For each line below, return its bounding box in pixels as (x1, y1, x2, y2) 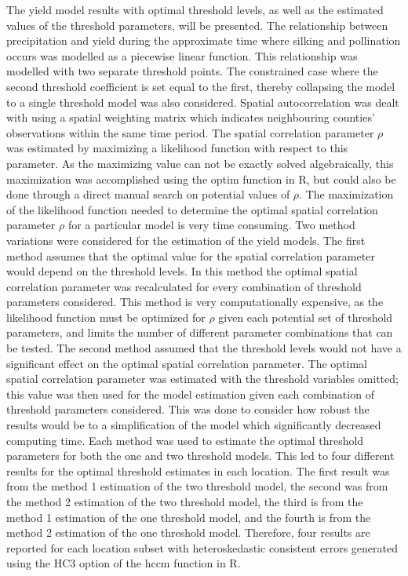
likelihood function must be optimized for (6, 308, 206, 325)
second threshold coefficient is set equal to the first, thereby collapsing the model (6, 78, 395, 94)
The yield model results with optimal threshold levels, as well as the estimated (6, 2, 384, 17)
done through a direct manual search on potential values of (6, 186, 290, 202)
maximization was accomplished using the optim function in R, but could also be (6, 170, 396, 187)
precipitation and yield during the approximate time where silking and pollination (6, 32, 401, 49)
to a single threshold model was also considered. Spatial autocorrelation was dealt (6, 93, 399, 110)
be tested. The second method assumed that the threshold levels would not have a (6, 340, 402, 356)
